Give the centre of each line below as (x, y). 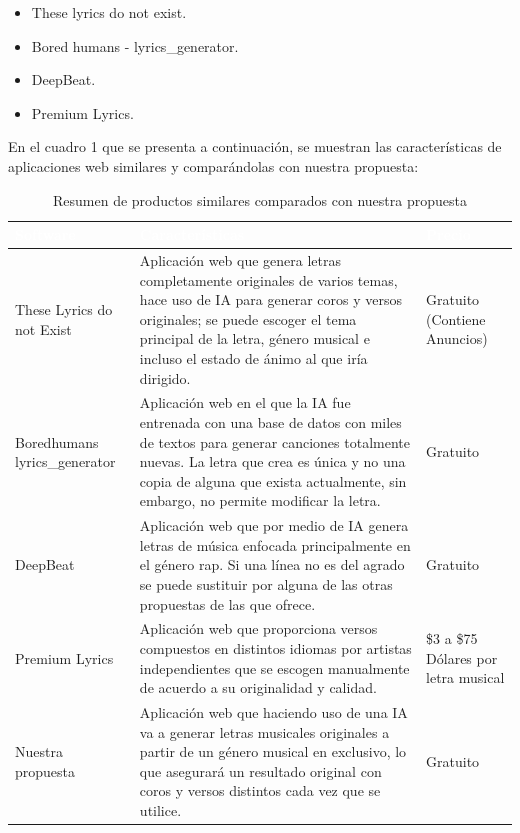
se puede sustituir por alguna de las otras (266, 584)
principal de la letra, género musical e (254, 338)
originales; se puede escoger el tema (248, 318)
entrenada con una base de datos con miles (270, 422)
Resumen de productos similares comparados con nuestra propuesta (260, 199)
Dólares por (462, 657)
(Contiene (456, 318)
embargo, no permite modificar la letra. (260, 500)
